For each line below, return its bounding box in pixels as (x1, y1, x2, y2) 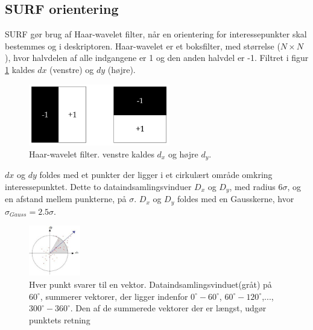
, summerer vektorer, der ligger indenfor (40, 290, 188, 302)
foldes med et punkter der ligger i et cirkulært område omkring (39, 168, 273, 181)
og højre (168, 147, 198, 160)
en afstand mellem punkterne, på (5, 192, 127, 205)
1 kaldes (5, 63, 35, 75)
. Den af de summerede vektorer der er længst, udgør (70, 302, 267, 314)
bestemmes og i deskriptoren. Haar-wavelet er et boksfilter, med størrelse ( (5, 39, 280, 52)
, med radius (229, 180, 276, 192)
